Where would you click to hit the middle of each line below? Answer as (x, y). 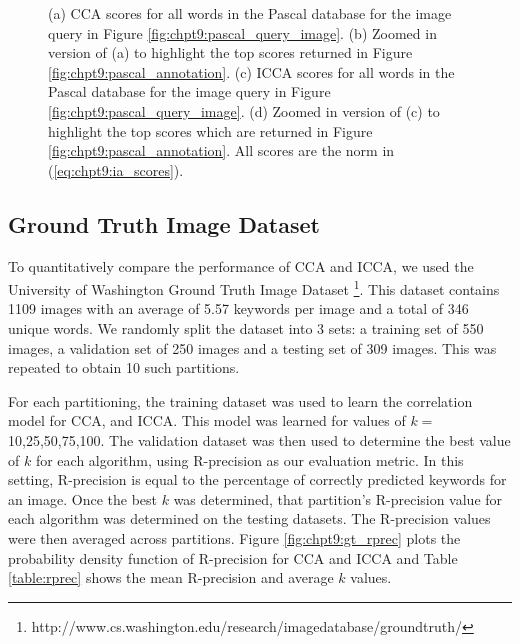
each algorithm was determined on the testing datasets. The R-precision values (249, 518)
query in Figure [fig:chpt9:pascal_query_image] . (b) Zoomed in (242, 32)
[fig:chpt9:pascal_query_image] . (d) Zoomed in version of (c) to (244, 110)
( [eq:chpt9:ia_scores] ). (116, 169)
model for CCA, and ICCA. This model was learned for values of (207, 420)
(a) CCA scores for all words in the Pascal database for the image (250, 13)
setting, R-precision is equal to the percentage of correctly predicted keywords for (257, 479)
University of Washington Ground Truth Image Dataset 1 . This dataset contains (254, 287)
